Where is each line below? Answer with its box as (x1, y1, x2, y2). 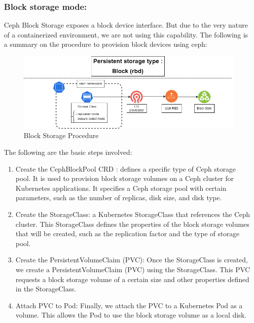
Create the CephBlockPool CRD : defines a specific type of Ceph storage (15, 163, 236, 174)
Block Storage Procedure (24, 130, 99, 141)
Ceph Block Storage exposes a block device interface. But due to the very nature (4, 20, 248, 30)
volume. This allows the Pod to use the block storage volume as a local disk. (15, 310, 247, 320)
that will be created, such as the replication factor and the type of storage (15, 228, 240, 239)
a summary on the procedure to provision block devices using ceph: (4, 39, 207, 49)
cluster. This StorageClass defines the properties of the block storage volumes (15, 218, 250, 229)
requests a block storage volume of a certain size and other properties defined (15, 274, 250, 284)
